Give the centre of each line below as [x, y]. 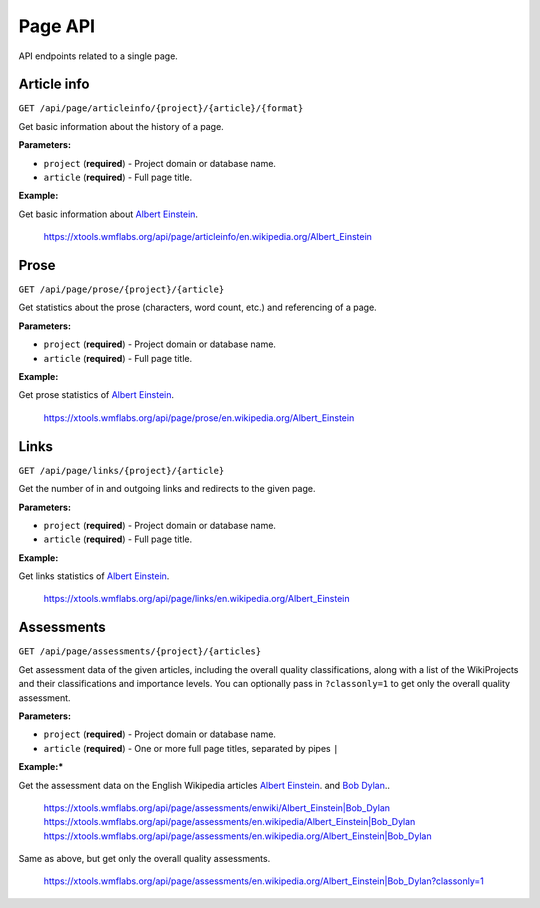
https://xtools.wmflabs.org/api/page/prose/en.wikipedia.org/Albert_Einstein [199, 417]
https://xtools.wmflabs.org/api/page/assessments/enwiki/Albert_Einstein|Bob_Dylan [216, 807]
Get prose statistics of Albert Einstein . [96, 395]
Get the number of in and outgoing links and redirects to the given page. [167, 489]
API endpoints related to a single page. [98, 56]
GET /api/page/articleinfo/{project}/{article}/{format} [161, 108]
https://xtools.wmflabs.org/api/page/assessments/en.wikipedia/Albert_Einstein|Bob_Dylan [229, 822]
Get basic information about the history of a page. [121, 126]
